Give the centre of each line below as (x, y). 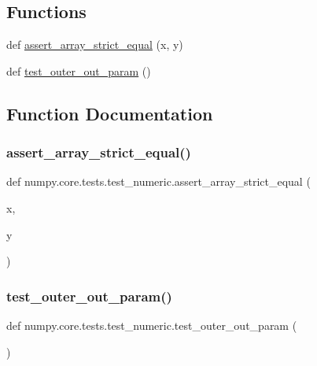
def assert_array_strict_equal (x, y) (95, 44)
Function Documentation (110, 113)
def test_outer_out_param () (79, 70)
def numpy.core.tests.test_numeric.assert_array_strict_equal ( (158, 181)
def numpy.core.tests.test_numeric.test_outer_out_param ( (152, 325)
